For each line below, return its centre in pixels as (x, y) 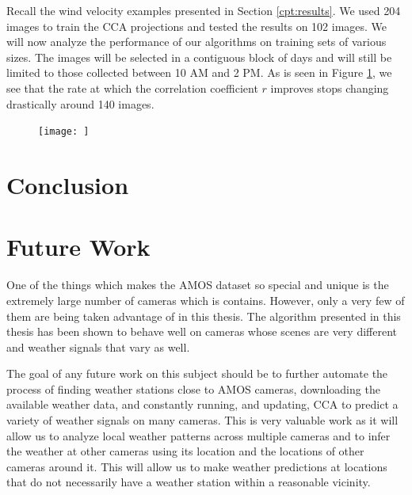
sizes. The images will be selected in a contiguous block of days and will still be (199, 57)
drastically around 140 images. (80, 103)
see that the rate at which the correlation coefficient (132, 88)
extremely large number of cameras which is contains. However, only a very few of (206, 300)
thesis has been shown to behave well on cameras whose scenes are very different (202, 331)
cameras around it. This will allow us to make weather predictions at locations (197, 466)
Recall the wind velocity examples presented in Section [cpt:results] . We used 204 (204, 10)
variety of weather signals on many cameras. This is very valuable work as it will (202, 420)
